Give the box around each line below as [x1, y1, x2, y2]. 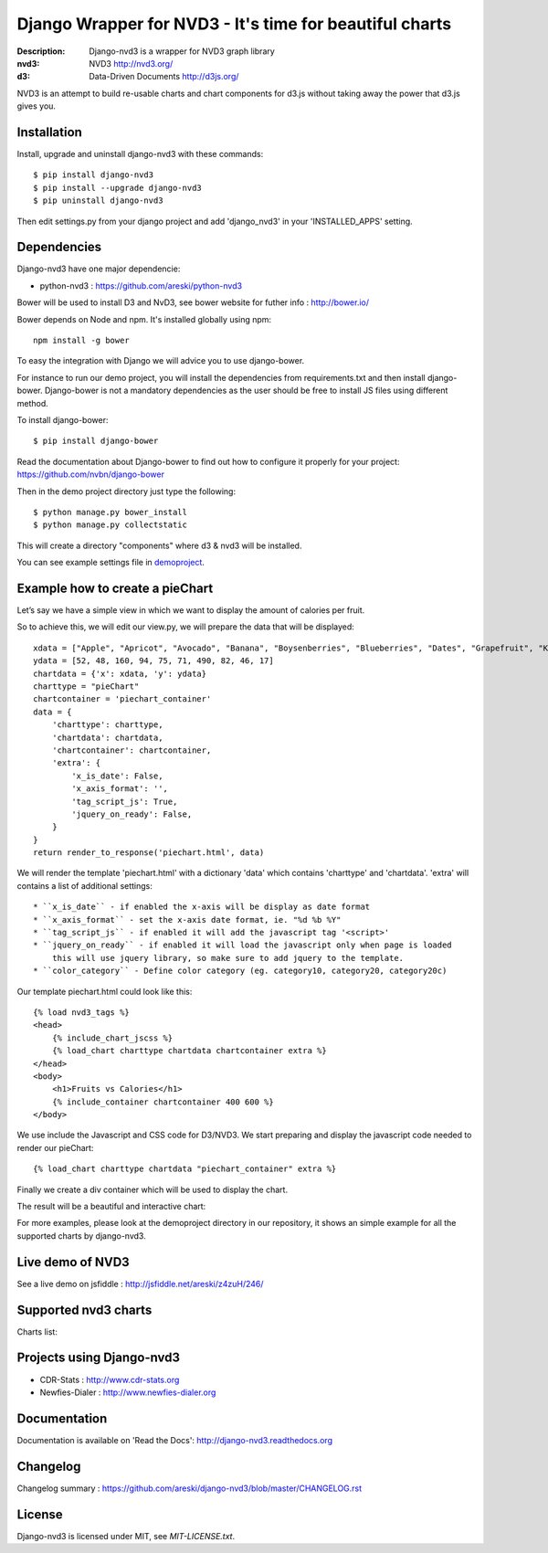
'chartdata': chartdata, [51, 732, 163, 743]
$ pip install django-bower [33, 436, 159, 447]
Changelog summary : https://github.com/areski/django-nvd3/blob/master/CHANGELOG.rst [16, 1483, 363, 1494]
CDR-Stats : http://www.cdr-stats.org [39, 1374, 180, 1385]
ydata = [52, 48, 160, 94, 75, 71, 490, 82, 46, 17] [33, 656, 274, 666]
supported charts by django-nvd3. [16, 1230, 146, 1241]
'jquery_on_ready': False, [71, 808, 193, 819]
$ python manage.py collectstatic [33, 520, 187, 530]
